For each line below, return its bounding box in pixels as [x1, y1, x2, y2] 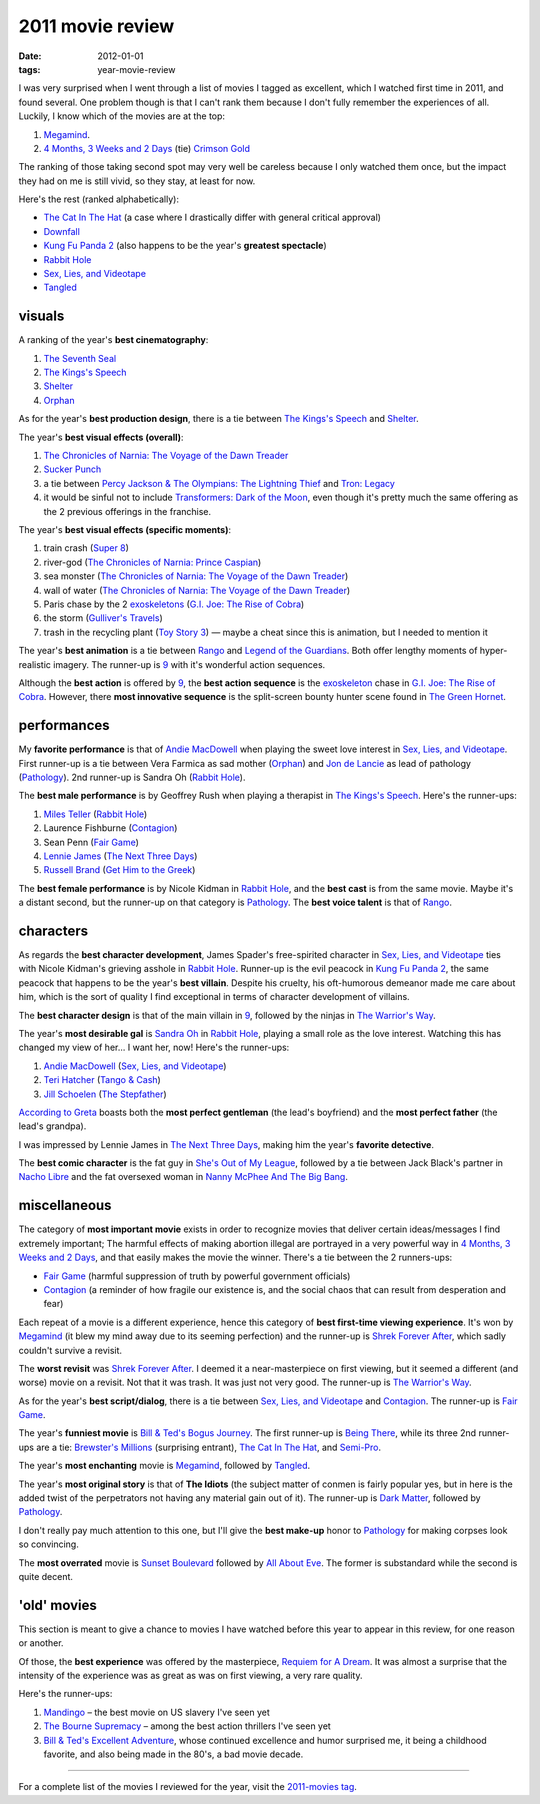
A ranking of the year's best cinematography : [18, 334, 209, 346]
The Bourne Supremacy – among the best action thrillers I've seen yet [43, 1720, 332, 1732]
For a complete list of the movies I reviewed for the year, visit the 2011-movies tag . [18, 1781, 357, 1793]
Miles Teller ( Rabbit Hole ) [43, 808, 148, 820]
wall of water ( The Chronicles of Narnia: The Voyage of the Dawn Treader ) [43, 584, 351, 596]
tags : [18, 63, 41, 75]
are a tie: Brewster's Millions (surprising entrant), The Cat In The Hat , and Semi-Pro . [36, 1441, 382, 1453]
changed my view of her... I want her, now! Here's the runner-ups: [18, 1041, 290, 1054]
